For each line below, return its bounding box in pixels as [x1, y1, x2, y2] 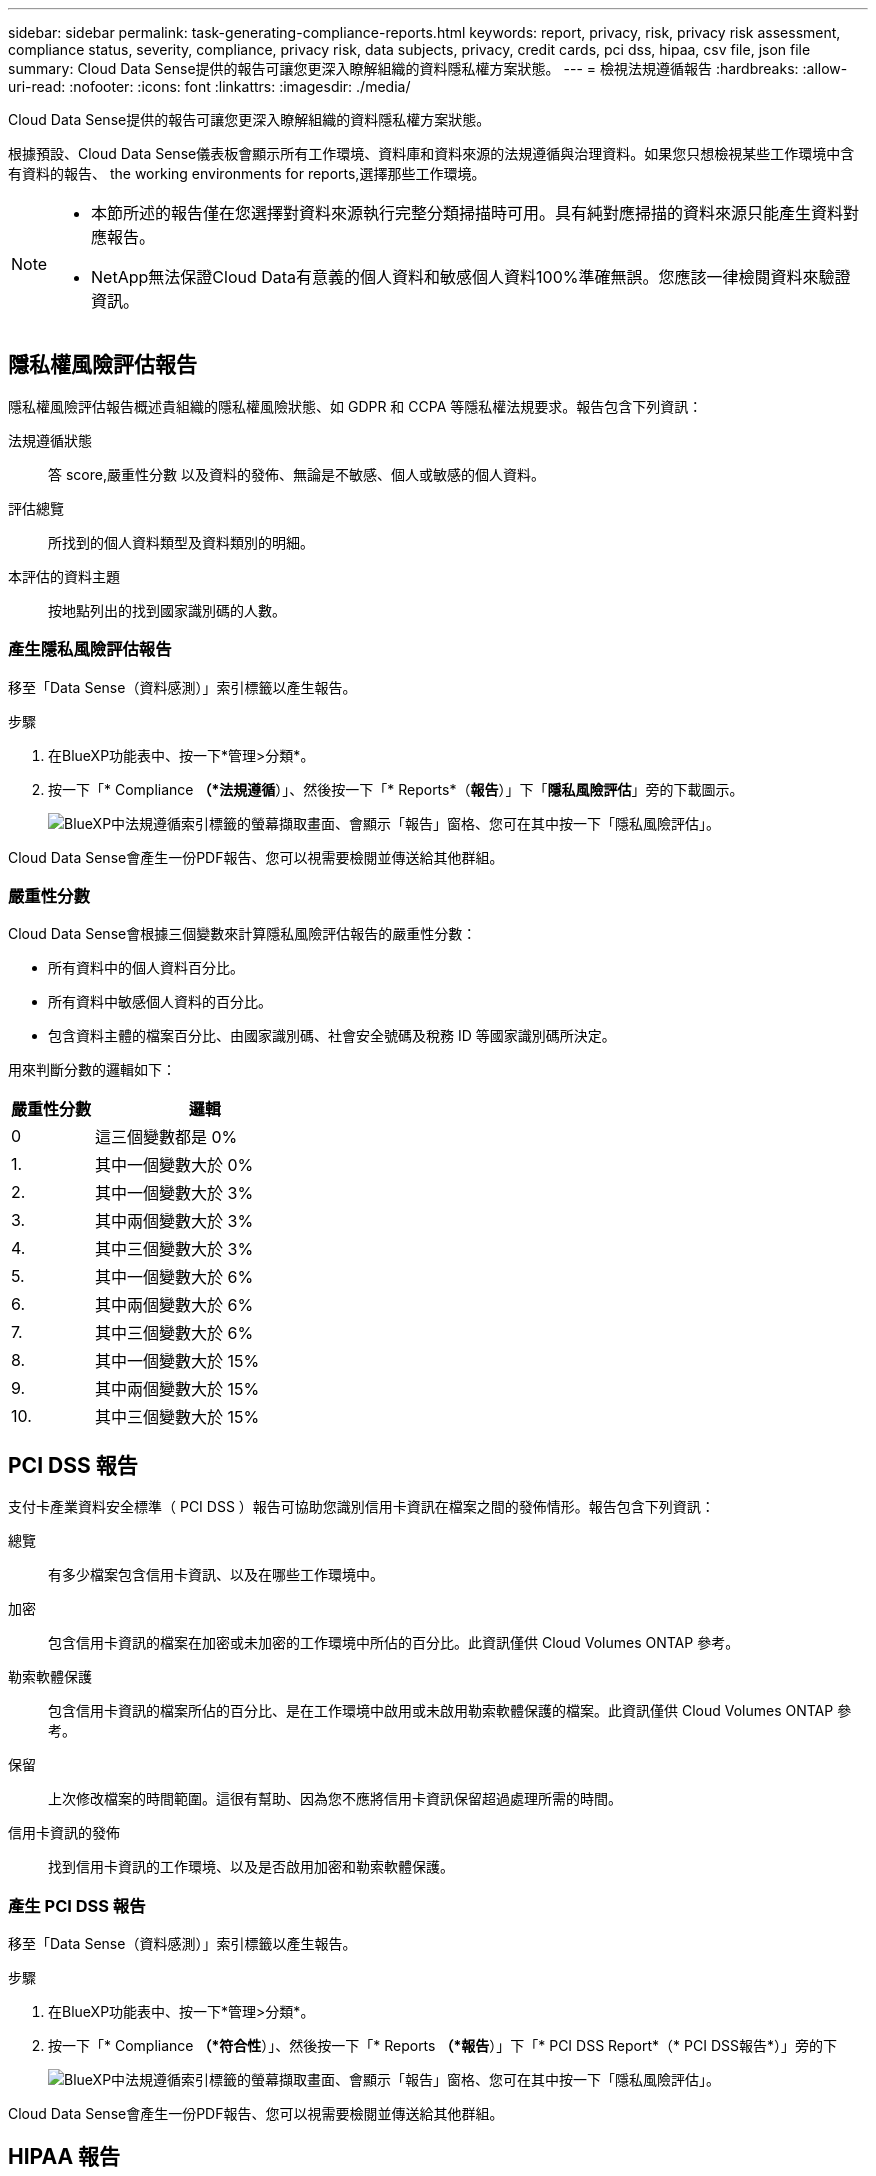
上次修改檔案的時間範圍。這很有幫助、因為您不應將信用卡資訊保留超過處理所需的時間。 [48, 1790, 622, 1808]
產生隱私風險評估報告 [8, 639, 172, 660]
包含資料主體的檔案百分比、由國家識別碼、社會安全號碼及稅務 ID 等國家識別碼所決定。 [48, 1027, 616, 1045]
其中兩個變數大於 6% [95, 1295, 254, 1316]
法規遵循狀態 [8, 431, 92, 449]
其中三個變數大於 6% [95, 1323, 254, 1344]
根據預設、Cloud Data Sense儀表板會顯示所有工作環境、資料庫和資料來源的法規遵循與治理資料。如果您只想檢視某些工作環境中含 [8, 145, 855, 162]
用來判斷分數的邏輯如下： [8, 1061, 176, 1079]
